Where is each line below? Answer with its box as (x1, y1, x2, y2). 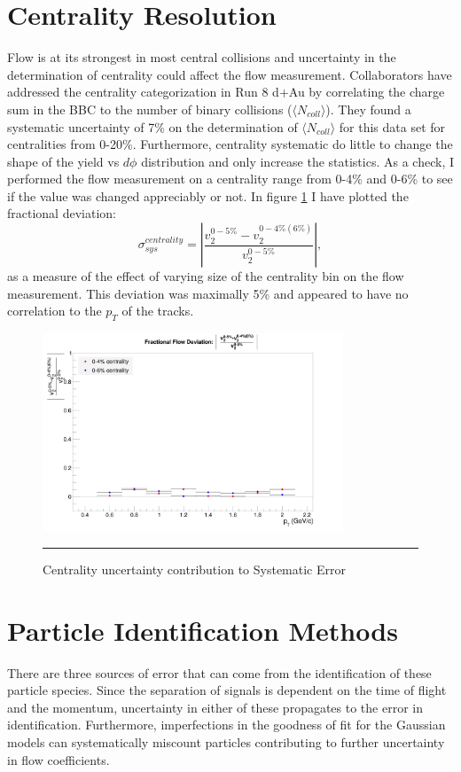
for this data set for (339, 117, 446, 136)
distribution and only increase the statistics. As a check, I (141, 152, 454, 170)
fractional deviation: (7, 204, 116, 222)
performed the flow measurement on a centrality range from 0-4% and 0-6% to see (7, 169, 453, 188)
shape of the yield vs (7, 152, 120, 170)
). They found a (325, 99, 411, 118)
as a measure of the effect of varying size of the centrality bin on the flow (7, 267, 404, 285)
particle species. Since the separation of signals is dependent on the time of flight (7, 681, 447, 699)
